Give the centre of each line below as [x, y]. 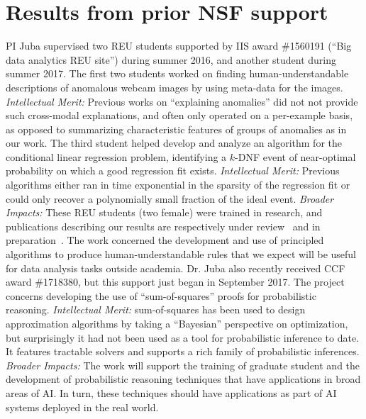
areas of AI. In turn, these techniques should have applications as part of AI [171, 392]
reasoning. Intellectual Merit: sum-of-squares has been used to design [156, 309]
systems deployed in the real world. [82, 407]
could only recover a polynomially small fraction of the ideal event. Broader [170, 198]
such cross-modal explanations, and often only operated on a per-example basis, [179, 115]
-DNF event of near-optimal [295, 156]
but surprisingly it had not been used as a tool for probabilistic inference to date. [183, 337]
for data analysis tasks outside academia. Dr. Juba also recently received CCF [176, 268]
